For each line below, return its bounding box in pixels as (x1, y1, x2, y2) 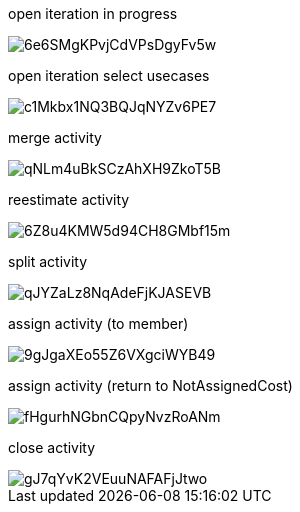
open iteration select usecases (8, 67, 210, 84)
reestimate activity (8, 191, 130, 208)
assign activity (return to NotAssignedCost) (8, 377, 293, 394)
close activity (8, 439, 96, 456)
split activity (8, 253, 88, 270)
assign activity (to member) (8, 315, 189, 332)
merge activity (8, 129, 102, 146)
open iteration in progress (8, 5, 178, 22)
